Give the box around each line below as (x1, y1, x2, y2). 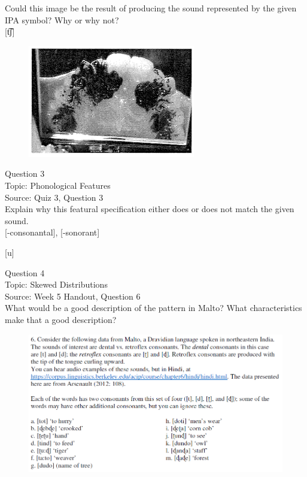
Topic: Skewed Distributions (5, 278, 108, 291)
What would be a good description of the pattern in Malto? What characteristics (5, 301, 302, 314)
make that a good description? (5, 313, 117, 325)
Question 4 (5, 266, 45, 279)
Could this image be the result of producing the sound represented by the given (5, 2, 297, 14)
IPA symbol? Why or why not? (5, 13, 119, 26)
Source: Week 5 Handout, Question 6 (5, 289, 141, 302)
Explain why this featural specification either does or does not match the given (5, 203, 294, 215)
